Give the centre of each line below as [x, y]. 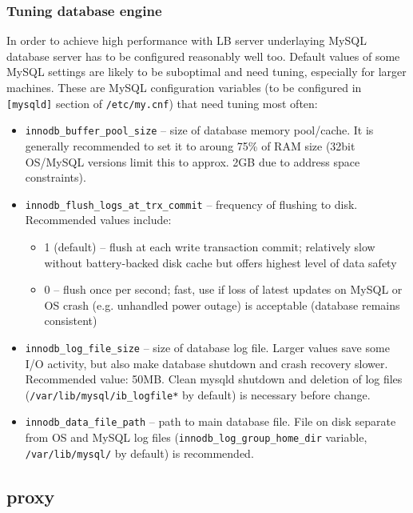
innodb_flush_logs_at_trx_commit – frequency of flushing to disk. [191, 204]
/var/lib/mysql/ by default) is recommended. [139, 453]
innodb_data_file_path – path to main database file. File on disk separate [210, 421]
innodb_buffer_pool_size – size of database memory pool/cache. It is [199, 130]
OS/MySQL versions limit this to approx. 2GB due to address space [193, 161]
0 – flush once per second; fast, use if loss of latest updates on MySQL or [223, 289]
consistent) [71, 321]
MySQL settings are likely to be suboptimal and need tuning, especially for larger [206, 72]
